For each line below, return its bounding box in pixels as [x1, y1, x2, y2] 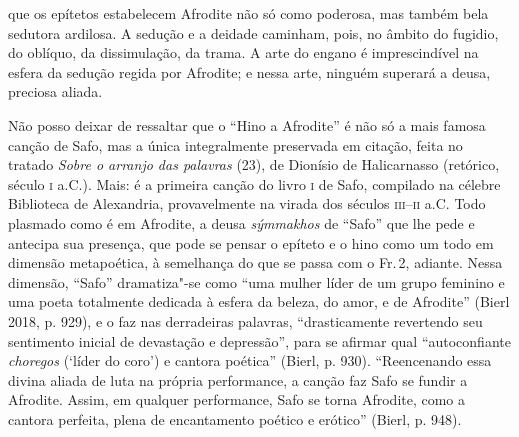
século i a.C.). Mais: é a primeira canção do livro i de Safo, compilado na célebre [8, 173, 501, 194]
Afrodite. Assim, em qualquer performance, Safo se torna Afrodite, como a [8, 389, 466, 410]
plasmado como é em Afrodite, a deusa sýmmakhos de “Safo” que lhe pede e [8, 212, 475, 233]
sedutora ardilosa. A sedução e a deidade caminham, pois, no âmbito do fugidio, [8, 22, 499, 43]
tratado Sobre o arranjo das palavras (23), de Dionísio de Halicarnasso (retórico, [8, 154, 500, 175]
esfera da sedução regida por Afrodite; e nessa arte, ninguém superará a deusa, [8, 61, 491, 82]
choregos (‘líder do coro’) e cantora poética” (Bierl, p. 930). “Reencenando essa [8, 350, 492, 371]
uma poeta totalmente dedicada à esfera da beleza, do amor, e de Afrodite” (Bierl [8, 291, 510, 312]
